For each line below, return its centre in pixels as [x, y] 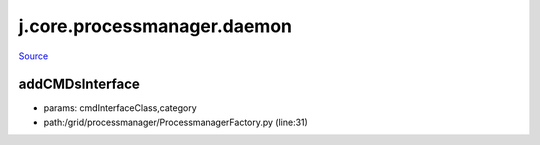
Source [33, 56]
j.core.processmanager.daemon [155, 26]
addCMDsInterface [79, 84]
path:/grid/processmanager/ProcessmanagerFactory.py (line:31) [176, 122]
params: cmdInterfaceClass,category [120, 108]
